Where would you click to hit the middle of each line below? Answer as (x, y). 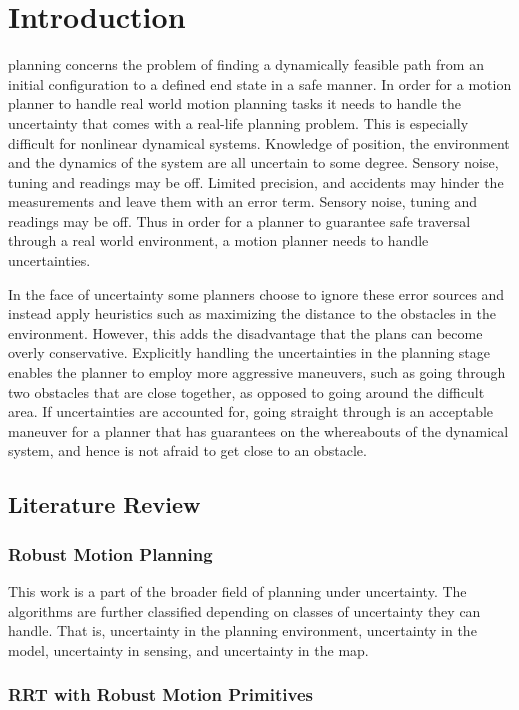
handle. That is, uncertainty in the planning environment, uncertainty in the (242, 630)
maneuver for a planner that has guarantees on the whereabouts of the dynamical (258, 430)
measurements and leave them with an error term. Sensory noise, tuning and (243, 201)
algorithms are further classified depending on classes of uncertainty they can (244, 610)
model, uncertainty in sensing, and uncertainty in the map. (188, 649)
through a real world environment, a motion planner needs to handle (218, 240)
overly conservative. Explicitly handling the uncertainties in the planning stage (249, 352)
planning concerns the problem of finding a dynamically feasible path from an (246, 64)
